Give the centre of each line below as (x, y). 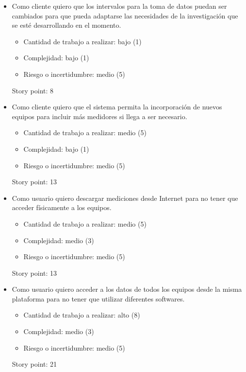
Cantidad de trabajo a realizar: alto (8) (82, 315)
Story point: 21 (34, 364)
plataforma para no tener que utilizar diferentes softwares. (98, 298)
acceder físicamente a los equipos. (62, 207)
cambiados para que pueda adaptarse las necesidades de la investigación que (125, 15)
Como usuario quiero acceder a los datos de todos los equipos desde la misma (127, 289)
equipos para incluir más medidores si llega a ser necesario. (99, 116)
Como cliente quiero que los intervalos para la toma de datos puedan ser (119, 6)
